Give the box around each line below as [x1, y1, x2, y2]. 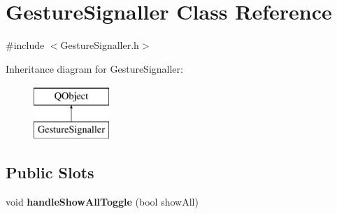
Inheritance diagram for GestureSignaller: [6, 61, 183, 76]
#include [6, 38, 45, 52]
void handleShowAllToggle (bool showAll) [6, 194, 199, 208]
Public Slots [6, 161, 94, 183]
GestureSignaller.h [60, 38, 139, 52]
